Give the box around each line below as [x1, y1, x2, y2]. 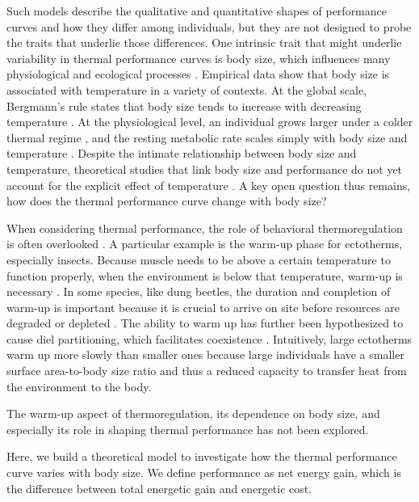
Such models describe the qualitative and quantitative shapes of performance [6, 2, 388, 19]
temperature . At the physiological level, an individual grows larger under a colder [6, 113, 413, 130]
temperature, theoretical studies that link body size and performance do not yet [6, 160, 403, 177]
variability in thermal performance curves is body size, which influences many [6, 49, 391, 66]
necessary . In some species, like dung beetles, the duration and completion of [6, 283, 391, 300]
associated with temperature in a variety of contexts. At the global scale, [6, 81, 367, 98]
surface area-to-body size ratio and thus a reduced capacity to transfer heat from [6, 362, 407, 379]
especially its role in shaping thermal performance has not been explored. [6, 420, 369, 437]
